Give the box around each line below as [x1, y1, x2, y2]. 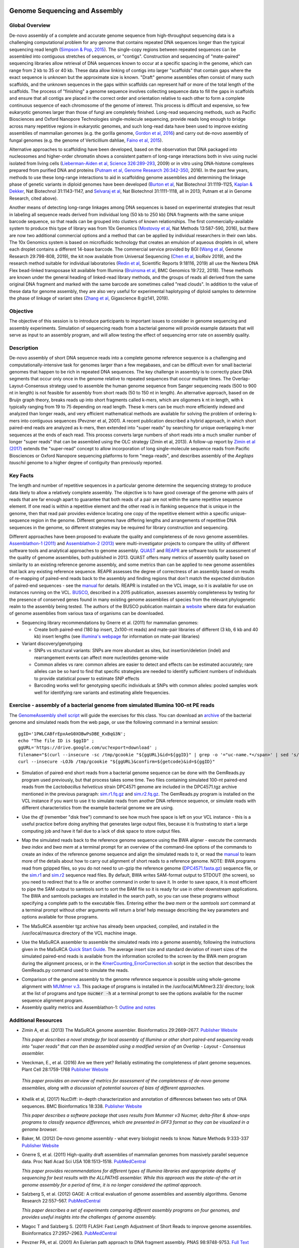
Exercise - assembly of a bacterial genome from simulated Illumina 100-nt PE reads [9, 702, 215, 709]
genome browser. [21, 1126, 58, 1132]
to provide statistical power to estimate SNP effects [34, 675, 140, 681]
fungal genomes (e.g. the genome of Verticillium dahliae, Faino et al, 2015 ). [9, 137, 163, 143]
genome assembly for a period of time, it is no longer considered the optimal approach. [21, 1182, 202, 1188]
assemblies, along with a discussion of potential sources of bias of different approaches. [21, 1085, 205, 1091]
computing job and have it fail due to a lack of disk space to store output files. [21, 828, 181, 834]
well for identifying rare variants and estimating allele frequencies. [34, 689, 170, 695]
